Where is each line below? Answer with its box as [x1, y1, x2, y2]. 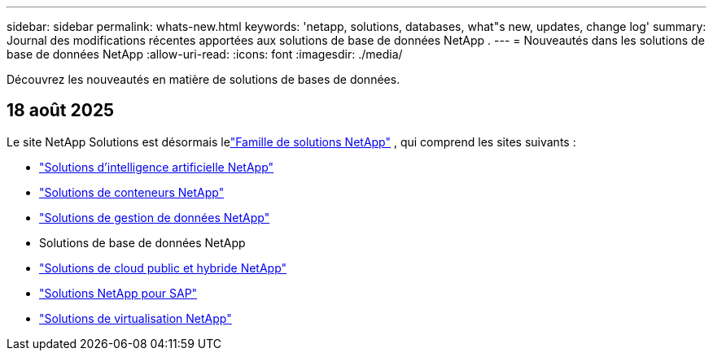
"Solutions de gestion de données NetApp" [39, 210, 270, 224]
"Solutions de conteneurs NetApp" [39, 185, 225, 199]
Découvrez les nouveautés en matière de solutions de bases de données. [7, 72, 400, 86]
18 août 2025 [7, 100, 115, 121]
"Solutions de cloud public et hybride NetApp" [39, 260, 287, 275]
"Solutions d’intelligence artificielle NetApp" [39, 159, 274, 174]
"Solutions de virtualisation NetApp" [39, 311, 232, 325]
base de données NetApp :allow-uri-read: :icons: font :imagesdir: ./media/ [7, 47, 403, 61]
